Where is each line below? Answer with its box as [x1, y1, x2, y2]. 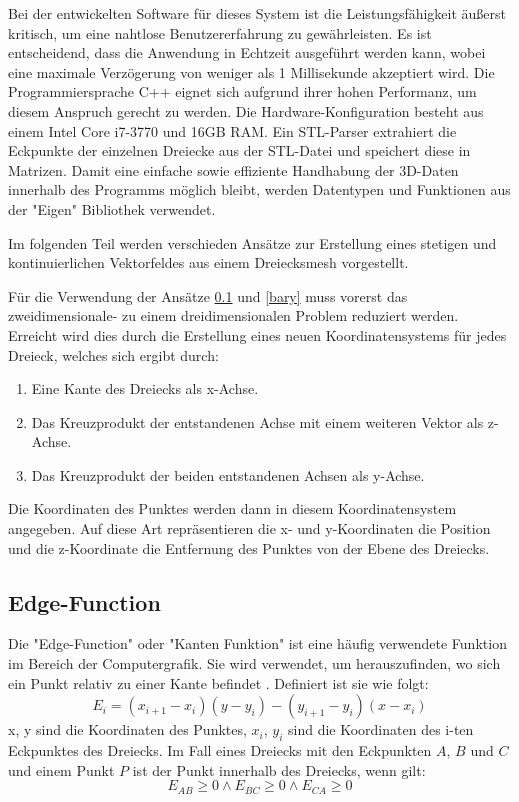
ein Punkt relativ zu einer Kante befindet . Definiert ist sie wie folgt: [8, 672, 429, 693]
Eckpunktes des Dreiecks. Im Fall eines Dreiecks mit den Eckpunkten [8, 740, 432, 761]
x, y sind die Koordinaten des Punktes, [8, 719, 247, 740]
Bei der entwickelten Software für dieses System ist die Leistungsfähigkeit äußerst [8, 3, 507, 23]
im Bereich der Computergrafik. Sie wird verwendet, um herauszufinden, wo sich [8, 653, 501, 674]
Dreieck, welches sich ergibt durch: [8, 344, 219, 365]
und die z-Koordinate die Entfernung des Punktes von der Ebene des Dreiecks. [8, 537, 490, 558]
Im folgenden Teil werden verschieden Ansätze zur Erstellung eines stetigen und [8, 232, 497, 253]
